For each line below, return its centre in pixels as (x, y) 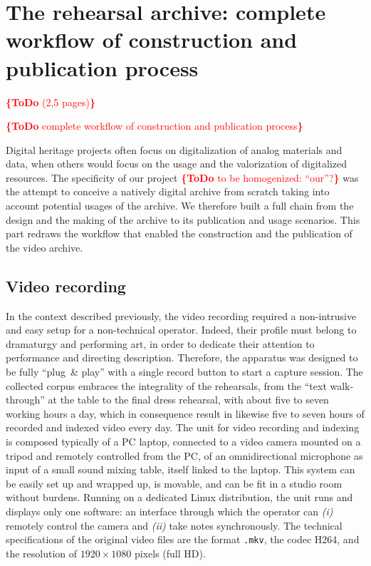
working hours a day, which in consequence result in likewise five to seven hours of (185, 413)
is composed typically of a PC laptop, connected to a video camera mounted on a (183, 441)
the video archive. (45, 247)
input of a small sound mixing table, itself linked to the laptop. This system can (181, 469)
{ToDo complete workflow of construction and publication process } (155, 126)
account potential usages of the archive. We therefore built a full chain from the (180, 206)
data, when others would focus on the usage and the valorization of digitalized (177, 164)
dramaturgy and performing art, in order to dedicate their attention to (160, 343)
